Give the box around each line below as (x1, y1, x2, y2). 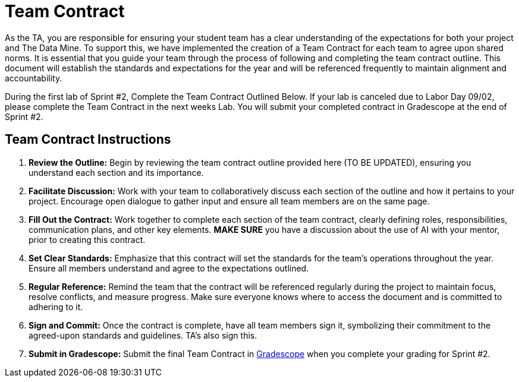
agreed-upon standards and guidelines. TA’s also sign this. (29, 330, 257, 340)
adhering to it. (29, 301, 83, 312)
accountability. (5, 72, 62, 83)
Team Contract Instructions (5, 132, 171, 147)
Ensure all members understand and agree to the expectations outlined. (29, 263, 309, 273)
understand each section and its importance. (29, 167, 204, 178)
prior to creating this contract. (29, 234, 146, 245)
